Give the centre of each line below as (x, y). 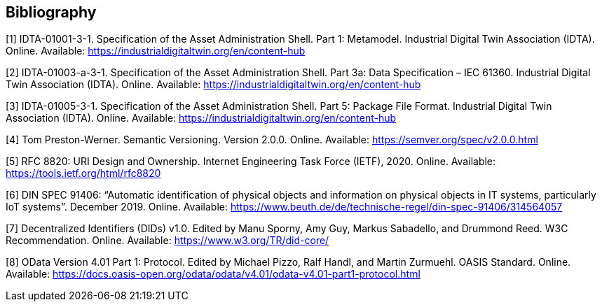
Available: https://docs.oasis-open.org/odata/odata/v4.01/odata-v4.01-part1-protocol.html (213, 274)
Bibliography (51, 12)
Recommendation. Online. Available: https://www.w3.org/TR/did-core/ (167, 241)
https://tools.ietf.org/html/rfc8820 (83, 173)
